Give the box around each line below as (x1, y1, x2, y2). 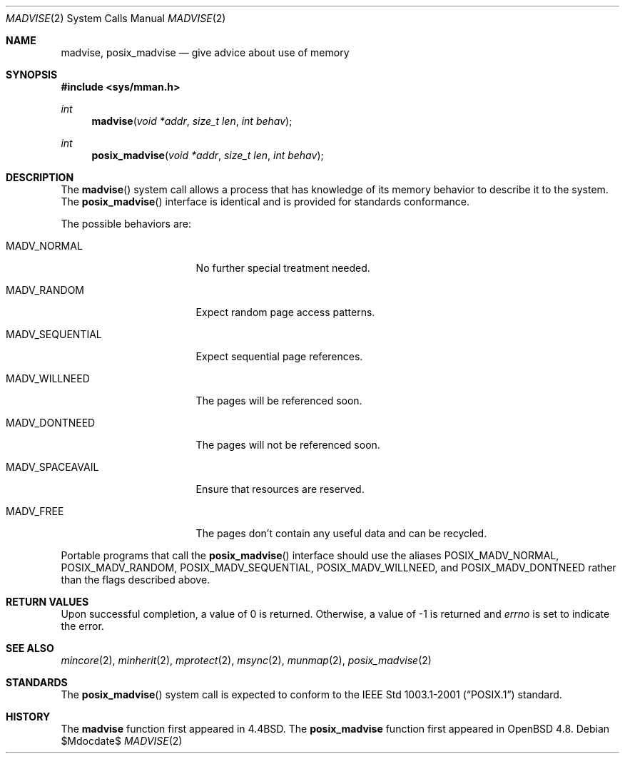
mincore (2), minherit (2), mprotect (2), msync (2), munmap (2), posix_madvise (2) (61, 654, 432, 666)
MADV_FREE (6, 505, 64, 517)
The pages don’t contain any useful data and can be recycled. (195, 527, 487, 539)
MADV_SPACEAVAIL (6, 461, 99, 473)
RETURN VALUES (6, 596, 89, 608)
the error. (61, 620, 104, 632)
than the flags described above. (61, 574, 210, 586)
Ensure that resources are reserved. (195, 483, 365, 495)
